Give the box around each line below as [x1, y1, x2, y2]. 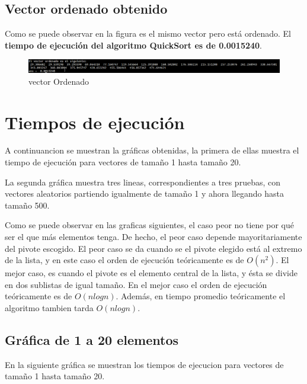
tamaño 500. [5, 199, 50, 211]
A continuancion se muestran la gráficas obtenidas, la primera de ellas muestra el [5, 144, 299, 156]
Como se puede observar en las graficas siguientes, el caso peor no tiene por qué [5, 219, 294, 231]
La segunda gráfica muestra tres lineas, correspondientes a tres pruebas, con [5, 175, 280, 188]
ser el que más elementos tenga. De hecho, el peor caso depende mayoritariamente [5, 231, 302, 243]
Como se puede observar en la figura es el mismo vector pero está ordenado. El [5, 27, 291, 40]
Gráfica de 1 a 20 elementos [5, 330, 178, 348]
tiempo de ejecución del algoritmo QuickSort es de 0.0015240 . [5, 39, 262, 51]
